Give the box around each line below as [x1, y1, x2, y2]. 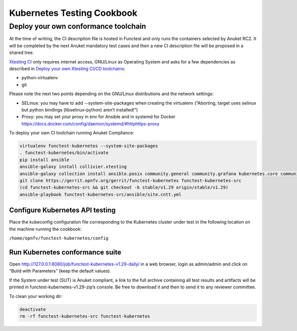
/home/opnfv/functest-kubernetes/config [9, 235, 109, 241]
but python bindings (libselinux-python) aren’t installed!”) [21, 107, 138, 112]
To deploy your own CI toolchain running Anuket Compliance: [9, 130, 135, 136]
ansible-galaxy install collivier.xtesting [19, 164, 127, 169]
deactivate [19, 306, 46, 312]
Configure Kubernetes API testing [9, 206, 116, 215]
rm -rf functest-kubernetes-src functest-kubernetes [19, 313, 150, 319]
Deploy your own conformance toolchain [9, 22, 146, 31]
